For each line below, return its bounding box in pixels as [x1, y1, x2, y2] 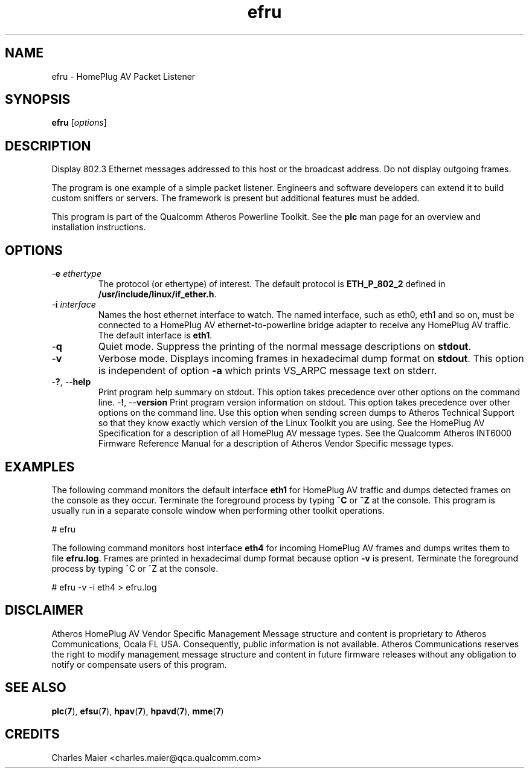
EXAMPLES [5, 459, 75, 474]
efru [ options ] [51, 117, 107, 128]
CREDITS [5, 726, 60, 742]
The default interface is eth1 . [98, 330, 213, 341]
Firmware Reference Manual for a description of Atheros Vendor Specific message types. [98, 438, 454, 449]
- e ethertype [51, 268, 101, 279]
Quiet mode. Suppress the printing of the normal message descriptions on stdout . [98, 340, 472, 353]
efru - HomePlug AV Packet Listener [51, 71, 196, 82]
